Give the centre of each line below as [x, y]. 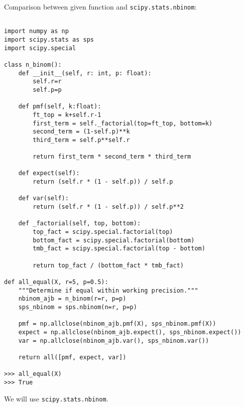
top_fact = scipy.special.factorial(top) [103, 232]
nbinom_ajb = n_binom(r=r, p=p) [72, 299]
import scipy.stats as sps [49, 39]
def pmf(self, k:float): [60, 107]
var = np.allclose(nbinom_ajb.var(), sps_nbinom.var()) [114, 341]
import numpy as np [36, 31]
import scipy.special [40, 48]
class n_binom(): [33, 64]
